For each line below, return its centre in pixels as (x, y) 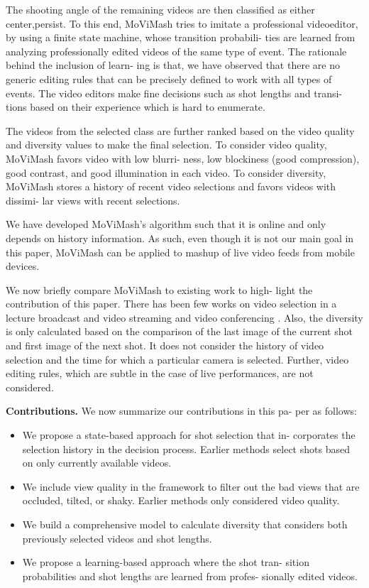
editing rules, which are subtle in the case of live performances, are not (160, 373)
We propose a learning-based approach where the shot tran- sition (166, 562)
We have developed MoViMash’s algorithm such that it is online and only (166, 224)
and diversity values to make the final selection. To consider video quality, (166, 145)
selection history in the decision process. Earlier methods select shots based (186, 448)
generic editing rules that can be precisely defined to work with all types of (169, 78)
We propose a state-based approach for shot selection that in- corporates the (189, 435)
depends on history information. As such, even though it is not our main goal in (180, 238)
